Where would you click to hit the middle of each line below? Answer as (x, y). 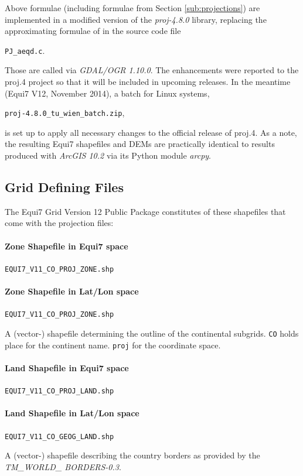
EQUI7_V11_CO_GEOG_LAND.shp (59, 436)
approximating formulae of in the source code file (93, 31)
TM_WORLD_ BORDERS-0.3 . (63, 466)
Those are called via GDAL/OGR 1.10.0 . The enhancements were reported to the (152, 70)
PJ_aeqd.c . (25, 50)
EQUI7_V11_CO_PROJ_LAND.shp (59, 391)
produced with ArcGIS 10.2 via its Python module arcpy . (108, 155)
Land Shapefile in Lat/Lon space (72, 413)
